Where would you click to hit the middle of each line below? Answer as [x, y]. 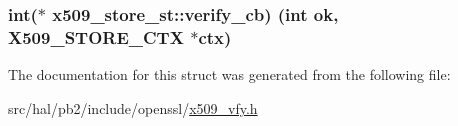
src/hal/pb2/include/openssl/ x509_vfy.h [133, 107]
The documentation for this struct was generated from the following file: [229, 74]
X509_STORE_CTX [96, 36]
